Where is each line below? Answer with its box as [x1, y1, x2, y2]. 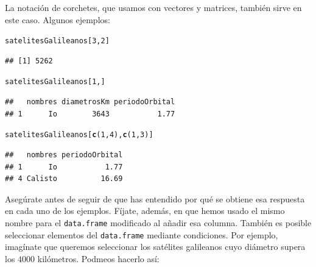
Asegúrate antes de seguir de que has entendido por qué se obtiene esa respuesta [5, 192, 305, 205]
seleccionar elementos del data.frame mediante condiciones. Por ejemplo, [5, 228, 278, 241]
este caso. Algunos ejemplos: [5, 13, 110, 26]
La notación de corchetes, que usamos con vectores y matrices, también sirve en [5, 1, 302, 13]
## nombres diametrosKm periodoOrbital [5, 98, 175, 107]
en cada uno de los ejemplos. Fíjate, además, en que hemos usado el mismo [5, 204, 285, 217]
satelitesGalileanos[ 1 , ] [5, 77, 105, 87]
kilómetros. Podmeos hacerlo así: [37, 252, 160, 265]
